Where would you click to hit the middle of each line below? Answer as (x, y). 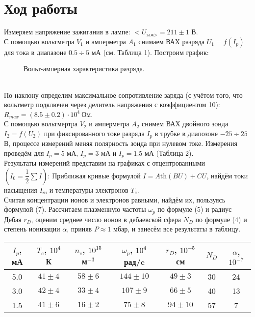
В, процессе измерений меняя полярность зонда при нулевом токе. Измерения (121, 143)
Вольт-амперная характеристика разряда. (84, 69)
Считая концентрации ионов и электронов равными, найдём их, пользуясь (115, 199)
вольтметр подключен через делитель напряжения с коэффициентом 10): (112, 104)
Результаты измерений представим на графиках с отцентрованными (105, 163)
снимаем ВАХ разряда (172, 41)
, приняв (79, 229)
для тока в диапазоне (35, 52)
